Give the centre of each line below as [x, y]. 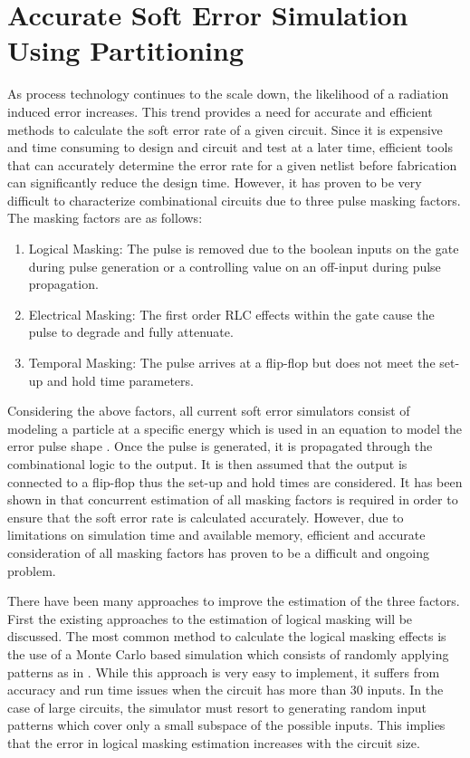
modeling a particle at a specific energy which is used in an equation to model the [235, 428]
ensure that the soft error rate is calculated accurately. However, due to [206, 517]
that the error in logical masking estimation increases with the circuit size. [214, 742]
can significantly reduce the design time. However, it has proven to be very [215, 182]
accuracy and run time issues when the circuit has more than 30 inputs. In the [225, 690]
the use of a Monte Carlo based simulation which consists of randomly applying [228, 653]
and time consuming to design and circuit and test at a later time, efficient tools [230, 147]
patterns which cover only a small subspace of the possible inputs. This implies [226, 725]
